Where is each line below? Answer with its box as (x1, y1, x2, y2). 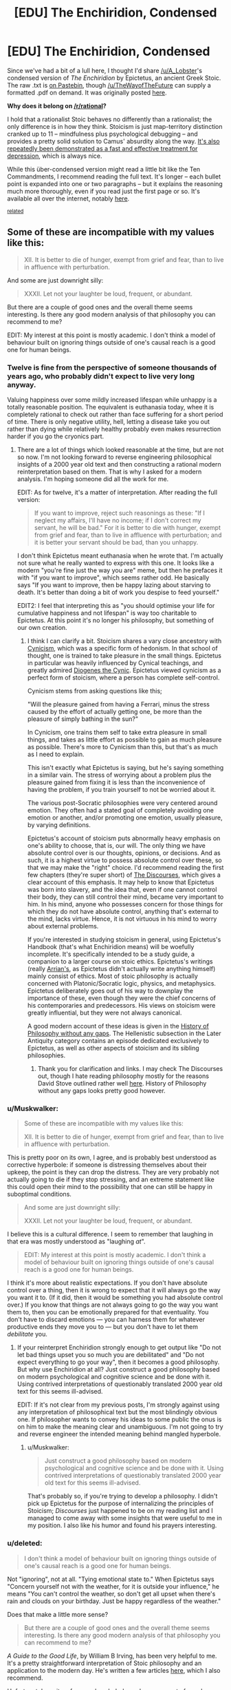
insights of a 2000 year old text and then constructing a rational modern (16, 460, 221, 469)
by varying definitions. (27, 821, 91, 829)
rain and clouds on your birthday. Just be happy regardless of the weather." (7, 1597, 221, 1605)
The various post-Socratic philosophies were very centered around (27, 799, 218, 807)
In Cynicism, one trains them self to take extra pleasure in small (27, 729, 208, 737)
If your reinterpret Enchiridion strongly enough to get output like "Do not (16, 1343, 221, 1352)
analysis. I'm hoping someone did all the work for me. (16, 475, 169, 483)
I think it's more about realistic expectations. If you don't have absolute (7, 1279, 208, 1287)
